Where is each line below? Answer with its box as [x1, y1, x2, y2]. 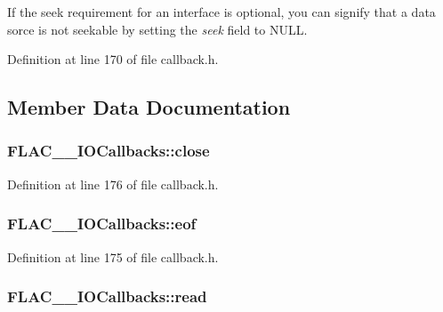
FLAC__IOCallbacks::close [7, 140, 210, 162]
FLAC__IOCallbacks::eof [7, 212, 197, 235]
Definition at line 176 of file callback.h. [7, 174, 219, 193]
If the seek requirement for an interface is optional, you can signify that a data [7, 3, 436, 20]
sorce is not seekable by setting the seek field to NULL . [7, 20, 308, 38]
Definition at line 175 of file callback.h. [7, 247, 219, 266]
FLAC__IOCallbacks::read [7, 285, 207, 308]
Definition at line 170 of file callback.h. [7, 50, 219, 68]
